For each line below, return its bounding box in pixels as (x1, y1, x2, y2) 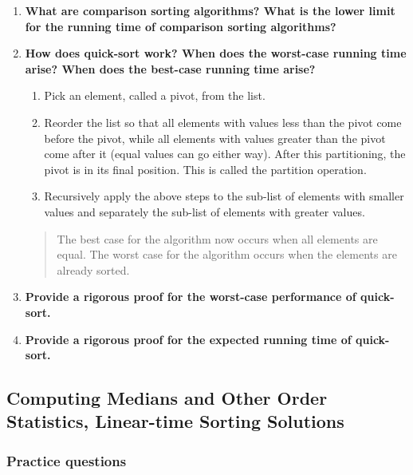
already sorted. (57, 261, 130, 278)
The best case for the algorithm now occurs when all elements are (57, 230, 378, 247)
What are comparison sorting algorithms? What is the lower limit (25, 2, 395, 18)
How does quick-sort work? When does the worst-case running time (25, 45, 407, 61)
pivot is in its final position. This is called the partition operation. (44, 160, 367, 177)
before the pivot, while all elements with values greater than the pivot (44, 129, 386, 146)
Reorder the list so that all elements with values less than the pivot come (44, 113, 402, 130)
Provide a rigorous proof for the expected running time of (25, 331, 352, 347)
